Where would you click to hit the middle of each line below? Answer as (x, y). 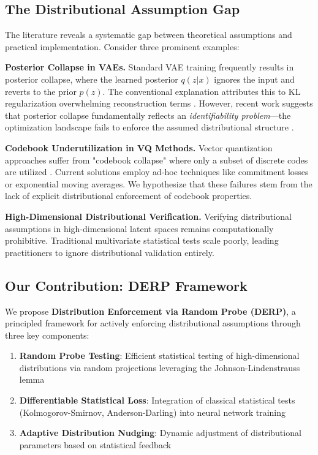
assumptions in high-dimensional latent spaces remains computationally (139, 228)
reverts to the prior (41, 91)
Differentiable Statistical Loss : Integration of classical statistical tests (157, 400)
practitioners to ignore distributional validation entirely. (110, 252)
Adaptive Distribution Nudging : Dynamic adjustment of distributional (160, 433)
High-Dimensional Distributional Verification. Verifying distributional (148, 216)
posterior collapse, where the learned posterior (92, 79)
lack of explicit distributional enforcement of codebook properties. (129, 196)
